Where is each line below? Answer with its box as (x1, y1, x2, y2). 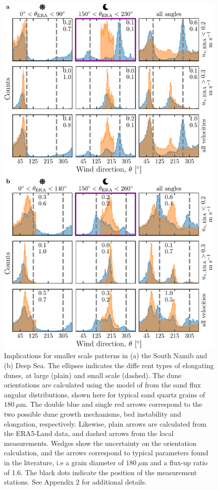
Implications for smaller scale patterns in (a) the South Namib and (4, 350, 207, 361)
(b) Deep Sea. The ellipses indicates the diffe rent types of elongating (4, 360, 214, 370)
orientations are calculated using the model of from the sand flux (4, 380, 201, 390)
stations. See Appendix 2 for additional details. (4, 477, 147, 487)
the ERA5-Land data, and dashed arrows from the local (4, 428, 174, 438)
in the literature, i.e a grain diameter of (4, 457, 124, 467)
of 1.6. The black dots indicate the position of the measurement (4, 467, 197, 477)
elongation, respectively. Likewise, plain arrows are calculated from (4, 418, 207, 429)
